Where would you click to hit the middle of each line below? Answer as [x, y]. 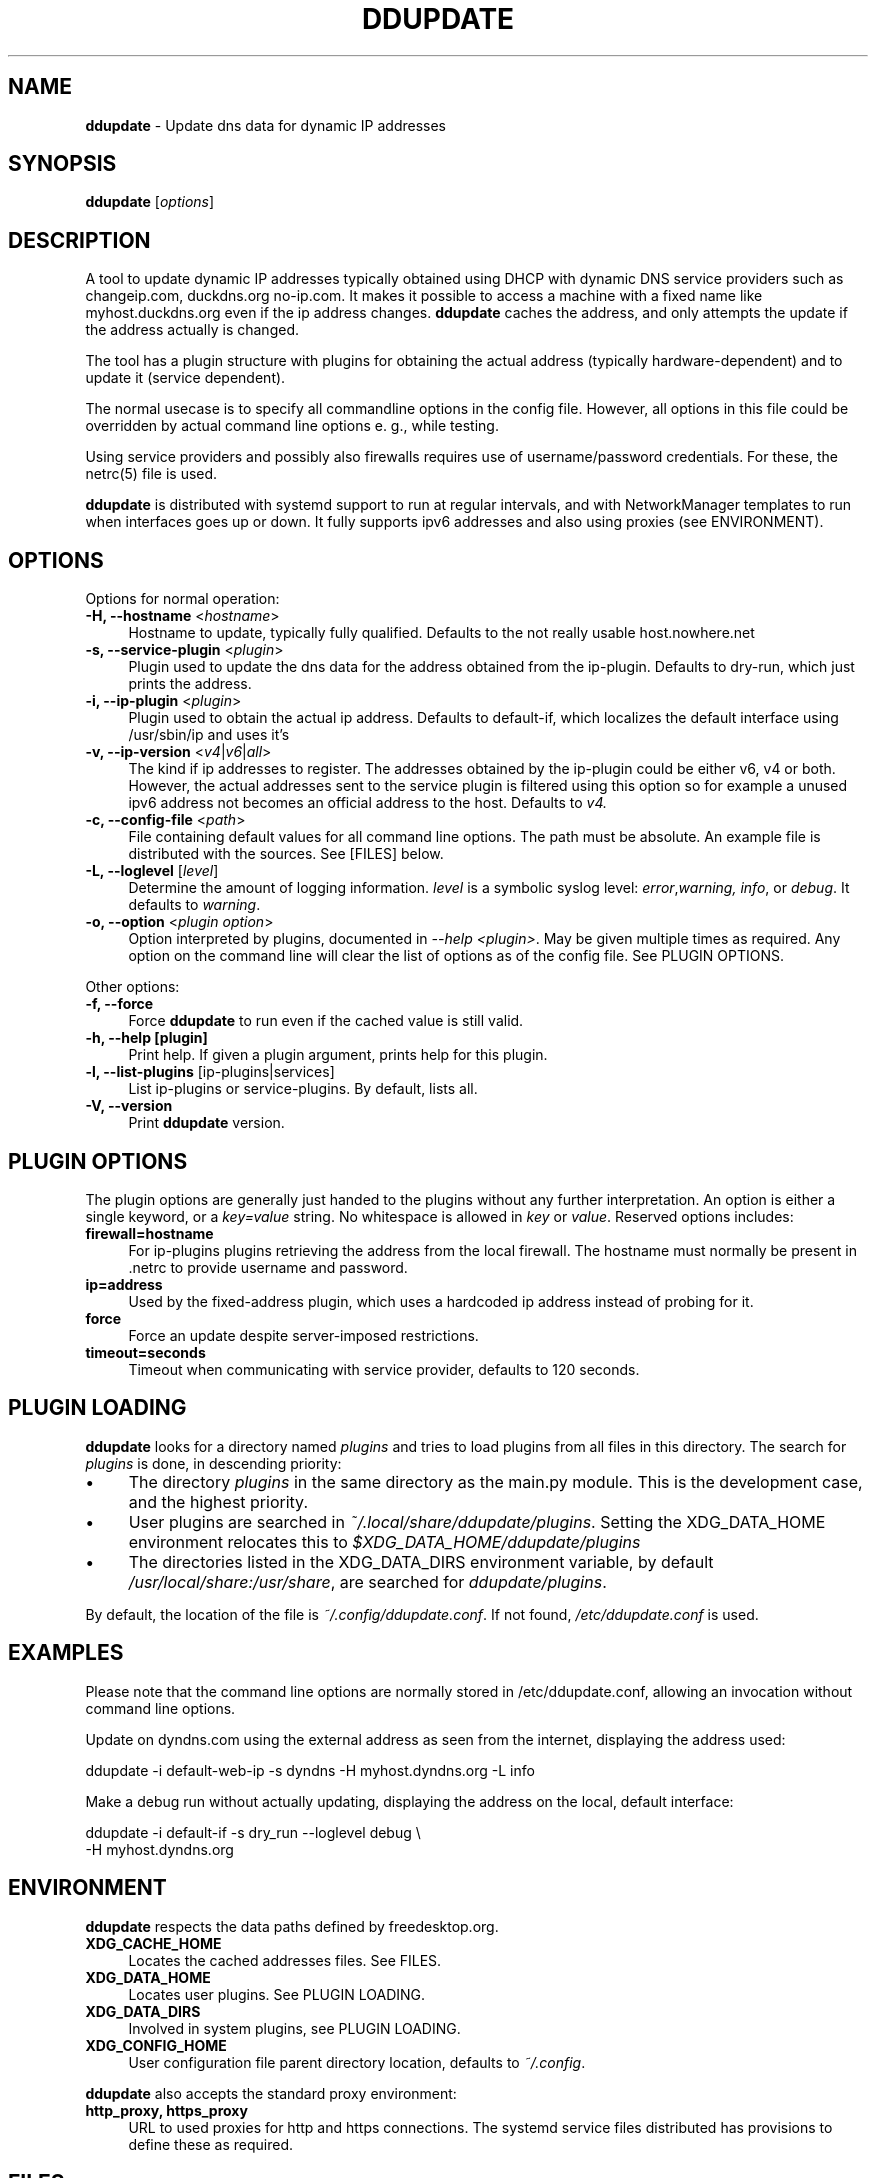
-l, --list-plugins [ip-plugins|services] [210, 1072]
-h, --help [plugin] [146, 1038]
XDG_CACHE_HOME [153, 1943]
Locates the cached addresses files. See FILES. [285, 1960]
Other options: [132, 987]
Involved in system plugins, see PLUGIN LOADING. [294, 2028]
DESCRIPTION [79, 240]
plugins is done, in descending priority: [213, 1463]
